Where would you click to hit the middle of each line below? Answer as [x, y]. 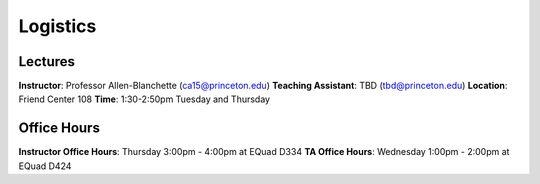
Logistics [57, 26]
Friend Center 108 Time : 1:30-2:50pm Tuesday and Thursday [144, 99]
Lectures [46, 61]
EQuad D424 [45, 166]
